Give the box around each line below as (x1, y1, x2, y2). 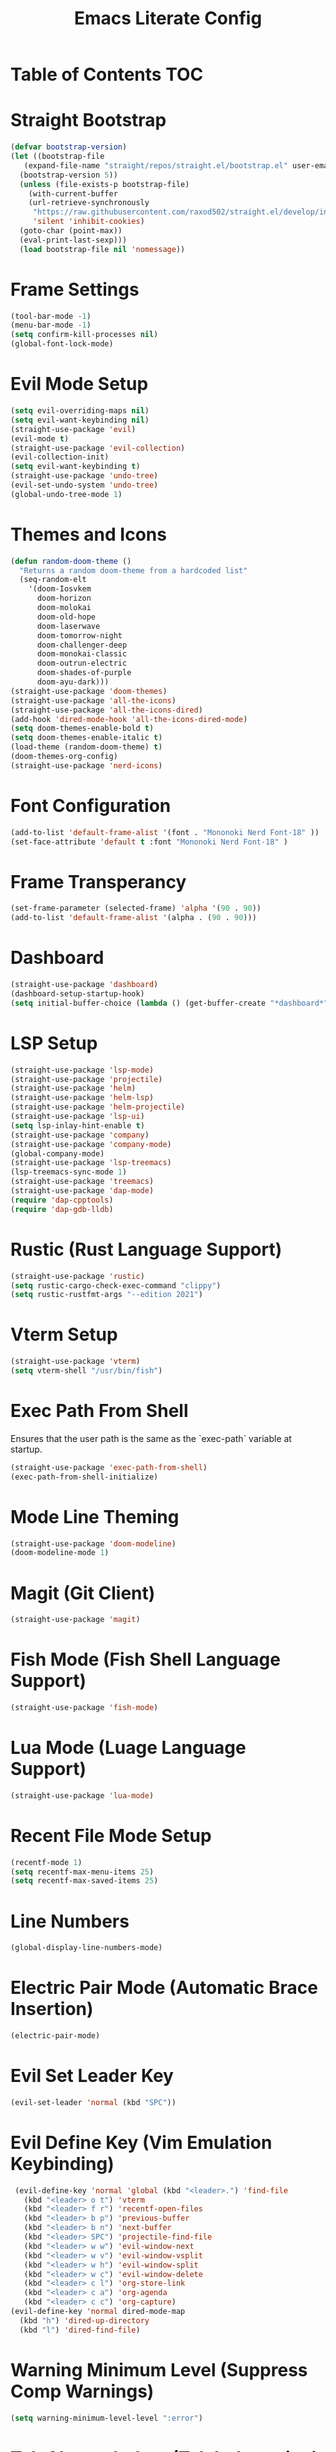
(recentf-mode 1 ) (10, 1857, 83, 1867)
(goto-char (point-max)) (19, 226, 123, 236)
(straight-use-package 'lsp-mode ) (10, 1065, 155, 1075)
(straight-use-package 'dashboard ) (10, 980, 159, 990)
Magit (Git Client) (10, 1582, 156, 1604)
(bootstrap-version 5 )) (19, 170, 118, 180)
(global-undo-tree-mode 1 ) (10, 489, 123, 499)
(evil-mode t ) (10, 433, 70, 444)
